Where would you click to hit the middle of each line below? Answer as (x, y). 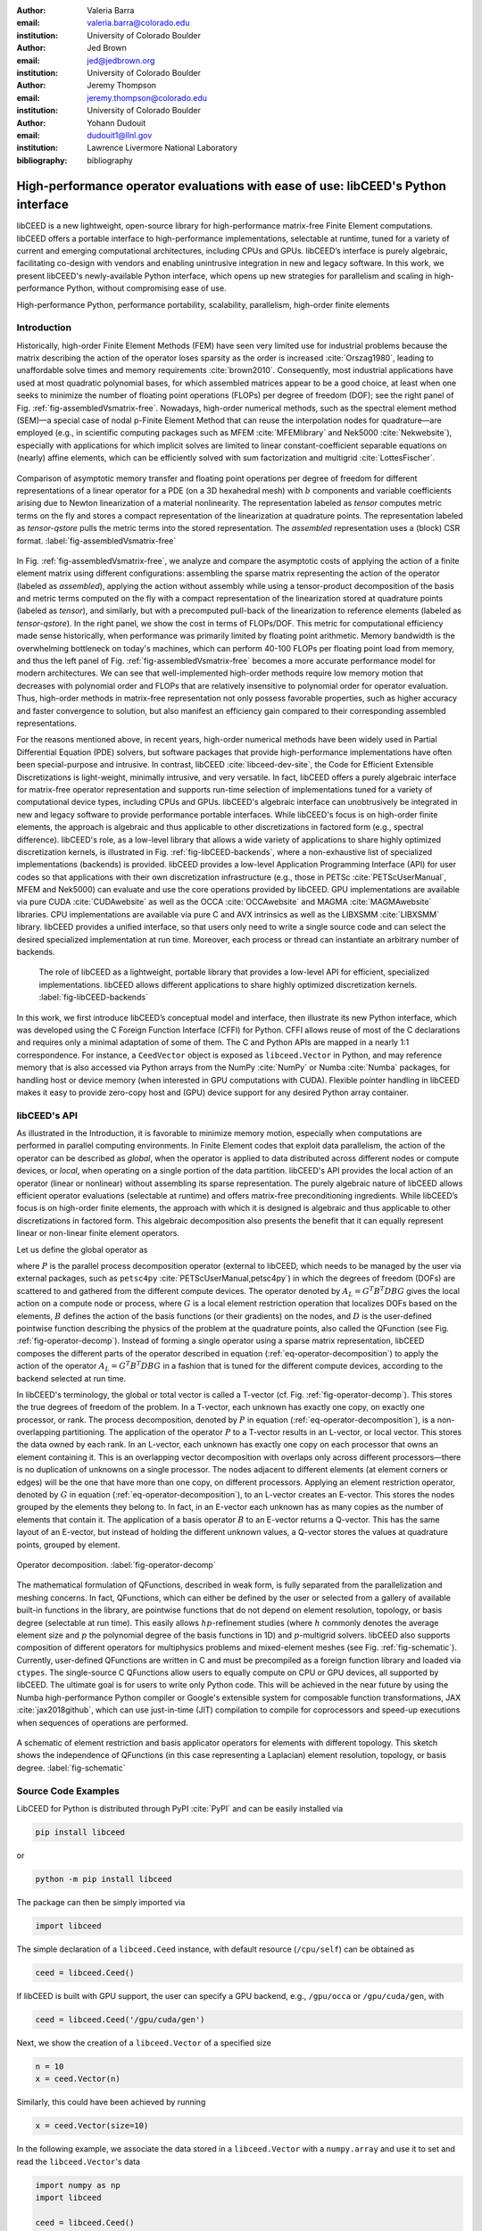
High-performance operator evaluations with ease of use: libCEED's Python (231, 186)
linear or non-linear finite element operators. (98, 1233)
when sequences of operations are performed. (103, 1722)
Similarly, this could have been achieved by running (111, 2102)
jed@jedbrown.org (121, 60)
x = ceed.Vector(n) (78, 2079)
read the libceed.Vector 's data (79, 2161)
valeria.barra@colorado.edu (138, 23)
